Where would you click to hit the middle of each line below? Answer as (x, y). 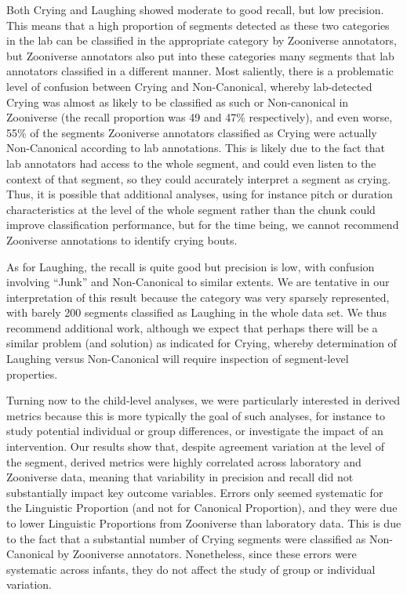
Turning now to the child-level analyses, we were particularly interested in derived (203, 400)
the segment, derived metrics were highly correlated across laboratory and (184, 461)
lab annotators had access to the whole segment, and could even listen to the (191, 163)
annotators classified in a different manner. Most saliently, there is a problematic (200, 71)
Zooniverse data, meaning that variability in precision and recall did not (180, 477)
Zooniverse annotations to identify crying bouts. (122, 239)
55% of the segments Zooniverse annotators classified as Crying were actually (192, 132)
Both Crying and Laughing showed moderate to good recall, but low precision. (195, 9)
